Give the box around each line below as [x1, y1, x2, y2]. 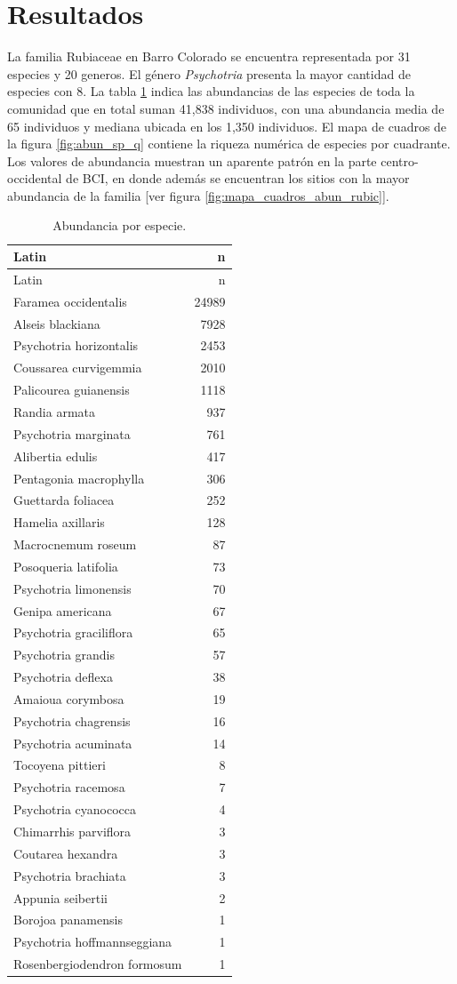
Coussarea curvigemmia [13, 358, 142, 377]
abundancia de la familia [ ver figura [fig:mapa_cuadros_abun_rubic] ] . [7, 186, 389, 204]
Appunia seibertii [13, 888, 108, 907]
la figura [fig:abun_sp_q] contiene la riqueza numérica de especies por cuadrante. [7, 134, 451, 153]
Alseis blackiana [13, 314, 100, 332]
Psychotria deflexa [13, 668, 113, 686]
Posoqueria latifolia [13, 556, 118, 575]
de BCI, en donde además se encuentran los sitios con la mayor [66, 169, 410, 188]
